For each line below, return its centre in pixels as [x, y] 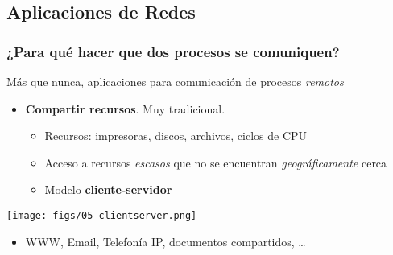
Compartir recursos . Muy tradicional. [125, 108]
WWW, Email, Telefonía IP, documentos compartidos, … [165, 241]
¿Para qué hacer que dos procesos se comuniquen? [173, 51]
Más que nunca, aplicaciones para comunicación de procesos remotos [175, 81]
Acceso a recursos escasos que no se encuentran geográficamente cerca [216, 162]
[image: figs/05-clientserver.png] [102, 215]
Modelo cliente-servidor [108, 189]
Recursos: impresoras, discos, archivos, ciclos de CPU [176, 136]
